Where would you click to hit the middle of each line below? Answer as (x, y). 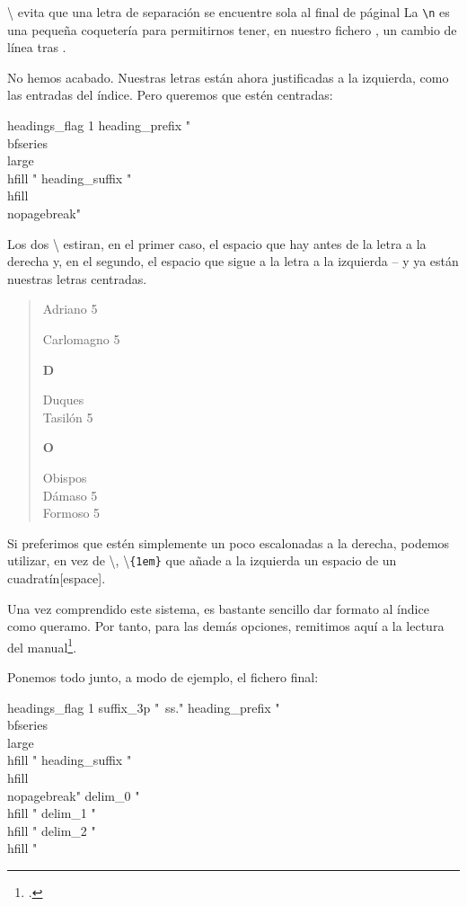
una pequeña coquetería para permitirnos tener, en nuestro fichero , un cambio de (232, 29)
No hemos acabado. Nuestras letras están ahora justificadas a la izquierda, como (228, 77)
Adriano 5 (70, 309)
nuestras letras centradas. (77, 278)
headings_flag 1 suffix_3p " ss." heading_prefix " (144, 707)
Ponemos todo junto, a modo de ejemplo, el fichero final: (163, 677)
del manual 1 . (42, 645)
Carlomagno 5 (81, 338)
